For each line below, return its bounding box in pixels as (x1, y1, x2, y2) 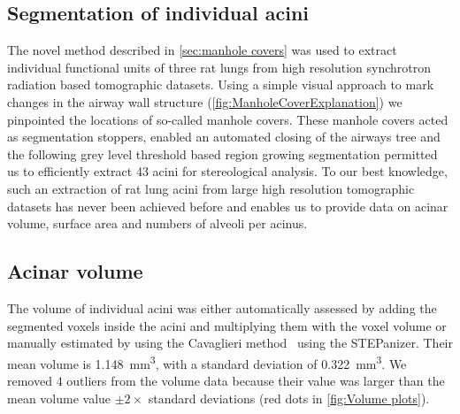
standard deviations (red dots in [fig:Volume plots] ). (148, 388, 430, 407)
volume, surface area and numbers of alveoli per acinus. (7, 214, 308, 233)
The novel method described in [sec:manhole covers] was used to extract (7, 41, 397, 59)
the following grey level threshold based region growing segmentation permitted (7, 144, 438, 163)
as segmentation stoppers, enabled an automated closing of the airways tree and (7, 127, 441, 146)
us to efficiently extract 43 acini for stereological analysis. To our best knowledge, (7, 162, 448, 180)
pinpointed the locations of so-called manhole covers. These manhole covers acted (7, 110, 448, 128)
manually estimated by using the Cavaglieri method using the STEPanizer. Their (7, 333, 453, 352)
